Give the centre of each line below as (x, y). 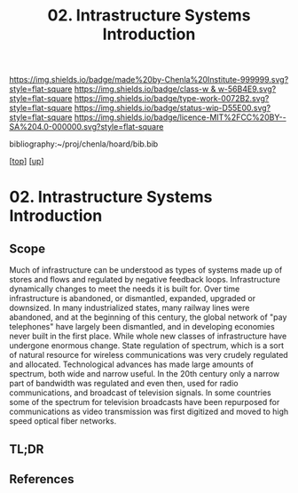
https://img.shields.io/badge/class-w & (145, 89)
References (42, 479)
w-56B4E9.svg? (247, 89)
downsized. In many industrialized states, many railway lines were (129, 308)
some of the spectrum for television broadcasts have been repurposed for (145, 402)
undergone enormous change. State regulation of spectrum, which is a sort (147, 346)
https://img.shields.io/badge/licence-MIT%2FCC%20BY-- (180, 117)
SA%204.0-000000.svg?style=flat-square (86, 127)
